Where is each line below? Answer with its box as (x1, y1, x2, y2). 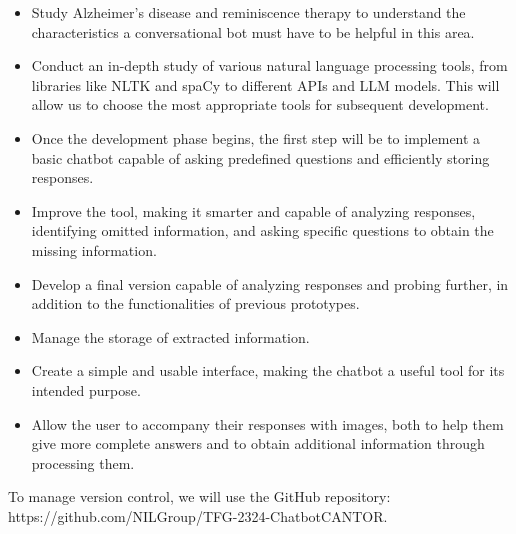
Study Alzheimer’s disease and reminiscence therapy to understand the (31, 2, 466, 22)
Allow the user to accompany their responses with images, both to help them (31, 413, 504, 434)
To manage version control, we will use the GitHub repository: (8, 486, 391, 507)
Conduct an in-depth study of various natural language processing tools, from (31, 55, 508, 76)
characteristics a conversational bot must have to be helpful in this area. (31, 21, 475, 42)
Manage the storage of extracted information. (31, 326, 310, 347)
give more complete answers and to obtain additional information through (31, 433, 485, 454)
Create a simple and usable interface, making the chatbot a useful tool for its (31, 360, 505, 381)
